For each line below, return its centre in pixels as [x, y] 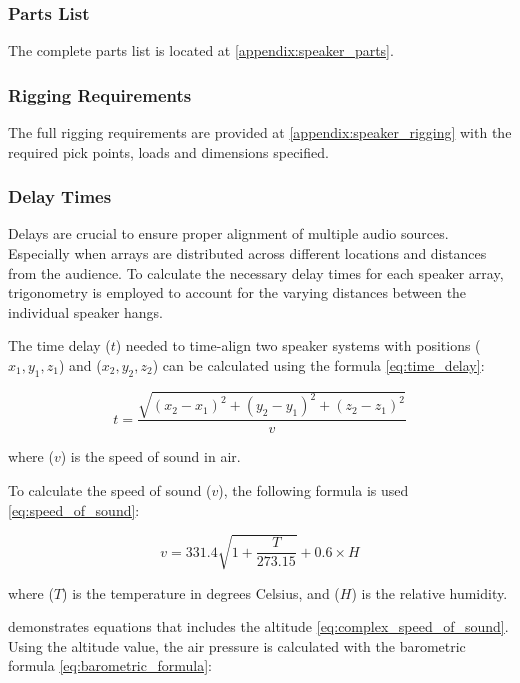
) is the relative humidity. [429, 592]
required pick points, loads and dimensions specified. [168, 151]
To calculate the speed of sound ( [110, 489]
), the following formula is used [313, 489]
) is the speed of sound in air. [150, 456]
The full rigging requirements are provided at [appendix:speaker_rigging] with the [260, 132]
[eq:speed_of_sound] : [74, 509]
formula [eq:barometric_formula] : [110, 665]
